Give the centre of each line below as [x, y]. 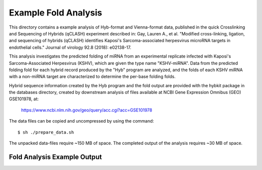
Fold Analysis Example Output [55, 157]
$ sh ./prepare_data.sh [46, 132]
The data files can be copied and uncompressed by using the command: [82, 121]
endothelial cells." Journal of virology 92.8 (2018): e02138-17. [70, 47]
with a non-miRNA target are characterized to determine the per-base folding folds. [92, 77]
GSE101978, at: [24, 99]
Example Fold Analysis [56, 13]
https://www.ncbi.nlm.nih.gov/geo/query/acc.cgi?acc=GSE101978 [87, 110]
